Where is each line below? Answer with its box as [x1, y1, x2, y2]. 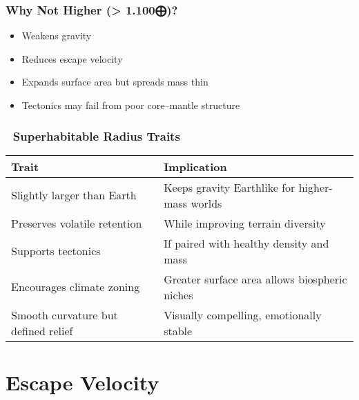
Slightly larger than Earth [11, 187, 137, 203]
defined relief [11, 322, 73, 339]
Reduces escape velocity [21, 51, 123, 66]
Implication [164, 158, 227, 174]
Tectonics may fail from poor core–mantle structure [21, 98, 240, 112]
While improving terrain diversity [164, 214, 326, 231]
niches [164, 286, 193, 303]
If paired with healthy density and [164, 234, 329, 251]
